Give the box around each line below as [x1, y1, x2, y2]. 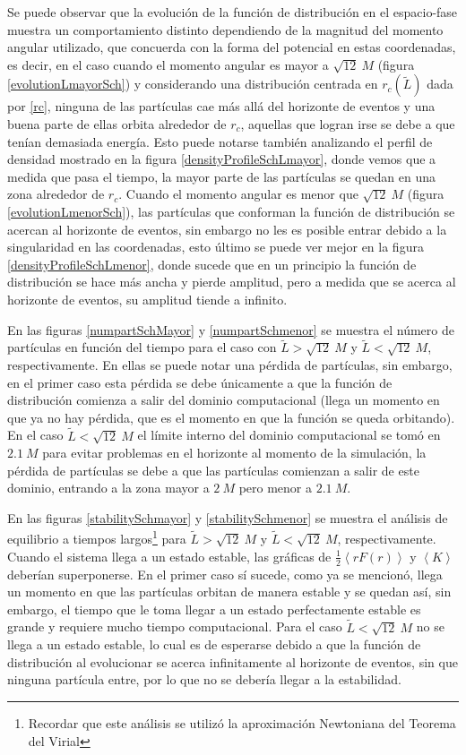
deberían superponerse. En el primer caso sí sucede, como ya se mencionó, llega [7, 564, 443, 583]
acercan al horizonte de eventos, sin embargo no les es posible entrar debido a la [7, 219, 447, 238]
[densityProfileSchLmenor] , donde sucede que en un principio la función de [7, 254, 417, 273]
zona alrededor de [7, 184, 105, 203]
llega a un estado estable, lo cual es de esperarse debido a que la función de [7, 635, 421, 654]
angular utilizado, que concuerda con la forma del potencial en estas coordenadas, [7, 38, 456, 56]
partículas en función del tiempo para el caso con [7, 338, 277, 356]
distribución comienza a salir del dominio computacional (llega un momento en [7, 390, 440, 409]
